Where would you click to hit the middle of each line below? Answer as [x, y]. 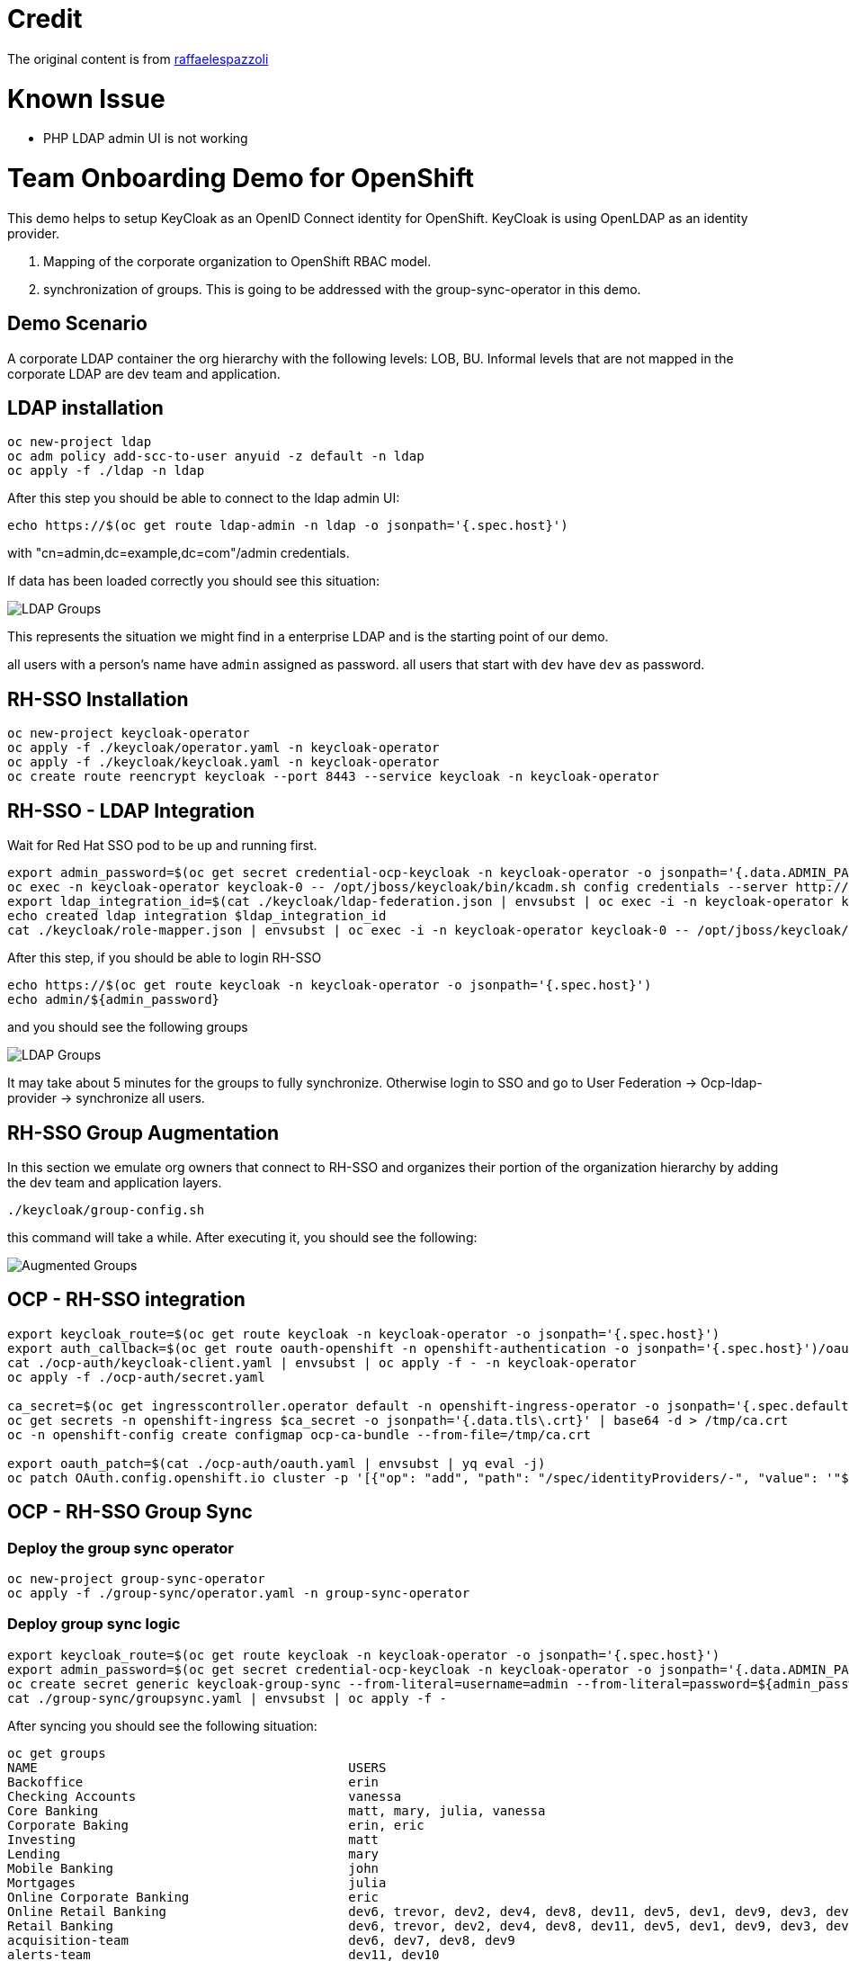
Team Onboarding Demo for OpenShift [241, 178]
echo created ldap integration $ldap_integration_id [197, 916]
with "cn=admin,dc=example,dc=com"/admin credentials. [179, 553]
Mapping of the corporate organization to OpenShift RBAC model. [237, 261]
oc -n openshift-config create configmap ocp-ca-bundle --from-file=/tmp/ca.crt [299, 1434]
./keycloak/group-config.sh [106, 1209]
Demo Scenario [77, 324]
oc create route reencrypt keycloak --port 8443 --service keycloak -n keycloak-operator [333, 777]
